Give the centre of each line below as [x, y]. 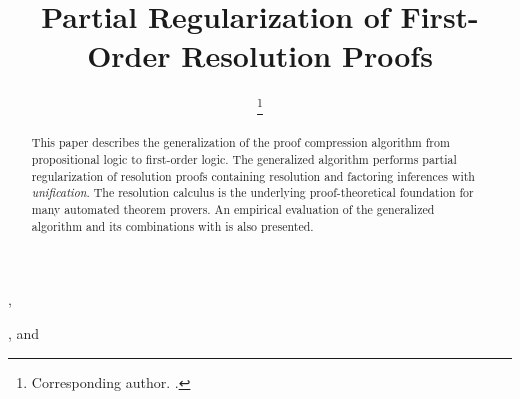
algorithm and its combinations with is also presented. [172, 225]
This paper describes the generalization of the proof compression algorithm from [240, 142]
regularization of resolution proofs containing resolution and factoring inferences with [253, 175]
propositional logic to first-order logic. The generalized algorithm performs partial [244, 159]
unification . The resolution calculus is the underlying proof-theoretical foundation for [252, 192]
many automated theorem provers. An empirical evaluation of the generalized [233, 209]
